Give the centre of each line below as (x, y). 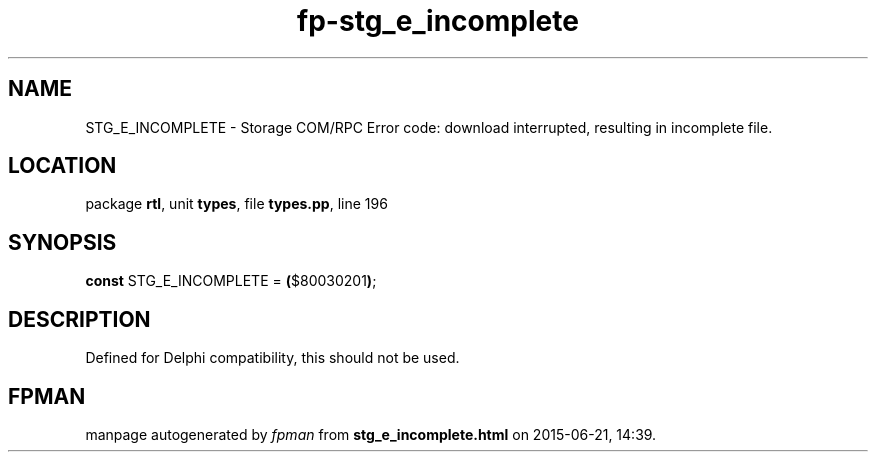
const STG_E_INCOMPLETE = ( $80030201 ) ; (231, 281)
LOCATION (62, 166)
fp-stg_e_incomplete (438, 21)
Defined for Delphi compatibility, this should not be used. (272, 358)
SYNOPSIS (62, 242)
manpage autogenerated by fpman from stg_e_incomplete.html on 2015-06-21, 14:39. (371, 434)
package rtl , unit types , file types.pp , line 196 (236, 204)
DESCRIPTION (79, 319)
